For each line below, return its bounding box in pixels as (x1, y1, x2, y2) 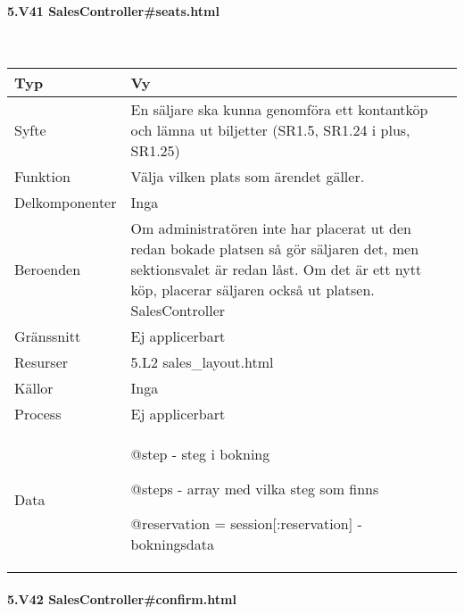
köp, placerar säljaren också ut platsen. (130, 279, 375, 301)
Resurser (14, 352, 69, 373)
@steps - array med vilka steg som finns (130, 478, 379, 500)
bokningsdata (130, 534, 214, 555)
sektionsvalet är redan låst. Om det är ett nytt (130, 259, 422, 280)
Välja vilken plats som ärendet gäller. (130, 166, 365, 187)
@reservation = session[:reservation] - (130, 513, 362, 535)
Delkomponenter (14, 192, 117, 213)
